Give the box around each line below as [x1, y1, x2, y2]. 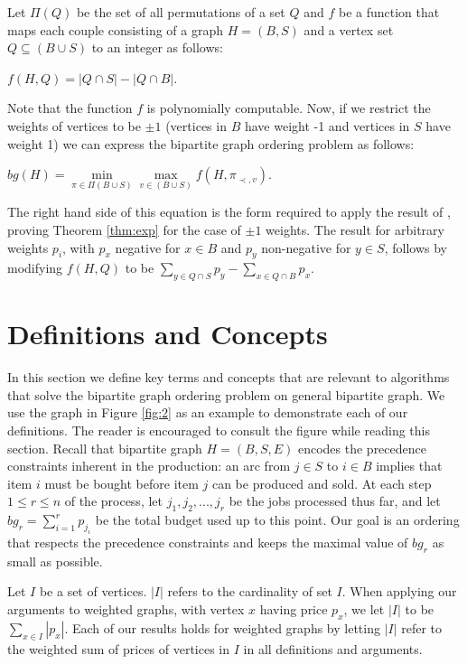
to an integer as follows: [91, 38, 223, 57]
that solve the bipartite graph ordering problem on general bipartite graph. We [7, 385, 445, 404]
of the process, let [64, 491, 163, 510]
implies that [376, 456, 443, 475]
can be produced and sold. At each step [211, 473, 432, 492]
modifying [7, 258, 63, 277]
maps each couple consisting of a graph [7, 20, 224, 39]
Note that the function [7, 98, 133, 117]
